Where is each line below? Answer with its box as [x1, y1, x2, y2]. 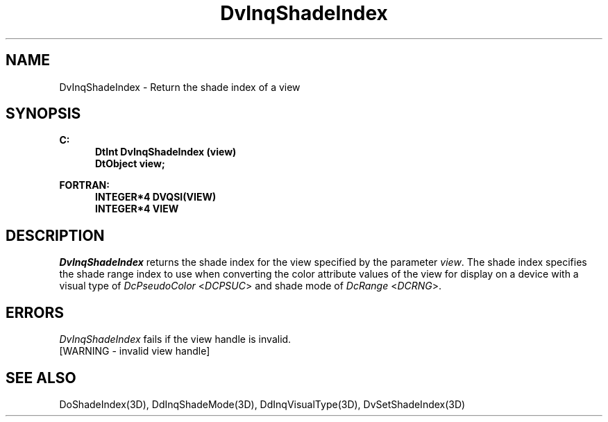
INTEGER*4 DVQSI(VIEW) [95, 191, 217, 203]
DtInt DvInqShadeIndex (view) [95, 146, 237, 158]
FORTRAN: [59, 179, 110, 192]
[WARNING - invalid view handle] [59, 345, 210, 357]
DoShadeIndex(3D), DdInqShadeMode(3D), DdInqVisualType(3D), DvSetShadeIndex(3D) [59, 398, 466, 410]
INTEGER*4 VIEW [95, 203, 179, 215]
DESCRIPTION [6, 226, 105, 244]
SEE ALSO [6, 369, 76, 387]
